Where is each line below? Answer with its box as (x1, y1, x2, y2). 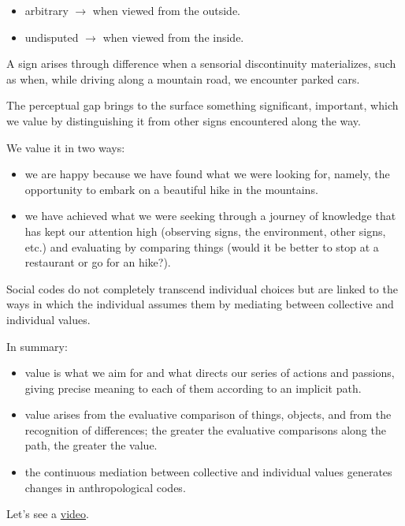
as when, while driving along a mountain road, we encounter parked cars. (6, 70, 360, 87)
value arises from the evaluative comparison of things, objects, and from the (24, 406, 392, 423)
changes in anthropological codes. (24, 479, 186, 495)
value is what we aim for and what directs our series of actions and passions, (24, 364, 395, 381)
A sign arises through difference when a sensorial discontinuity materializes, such (6, 55, 396, 72)
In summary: (6, 338, 68, 354)
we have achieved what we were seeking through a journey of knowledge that (24, 207, 396, 224)
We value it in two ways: (6, 139, 125, 155)
